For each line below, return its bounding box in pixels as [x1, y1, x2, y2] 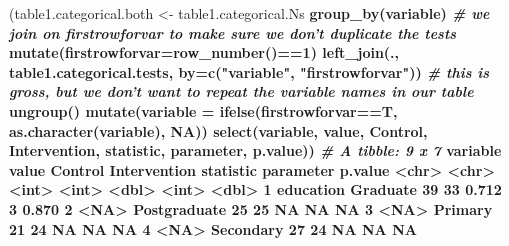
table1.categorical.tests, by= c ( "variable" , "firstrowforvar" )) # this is [9, 61, 490, 82]
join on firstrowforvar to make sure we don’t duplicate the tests [9, 22, 457, 43]
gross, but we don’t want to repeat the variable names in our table [9, 81, 474, 102]
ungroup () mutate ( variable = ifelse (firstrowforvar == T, [9, 100, 398, 121]
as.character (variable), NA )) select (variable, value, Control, [9, 120, 428, 141]
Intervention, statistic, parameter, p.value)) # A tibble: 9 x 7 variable [9, 140, 502, 161]
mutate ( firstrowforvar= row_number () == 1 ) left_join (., [9, 42, 400, 63]
